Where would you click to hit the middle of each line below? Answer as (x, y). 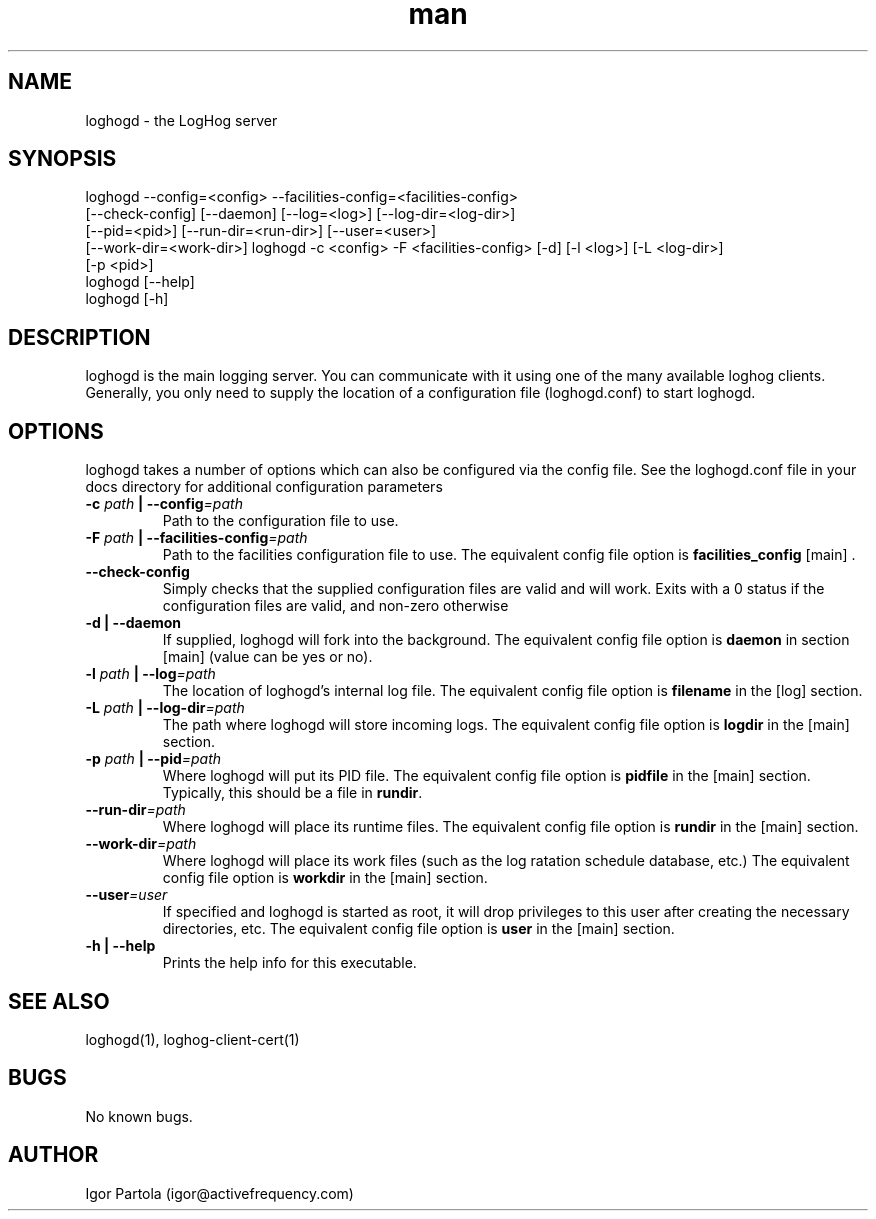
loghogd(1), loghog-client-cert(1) (192, 1039)
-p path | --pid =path (153, 759)
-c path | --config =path (164, 504)
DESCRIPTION (79, 337)
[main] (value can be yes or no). (267, 657)
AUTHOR (53, 1155)
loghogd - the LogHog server (181, 120)
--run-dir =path (135, 810)
